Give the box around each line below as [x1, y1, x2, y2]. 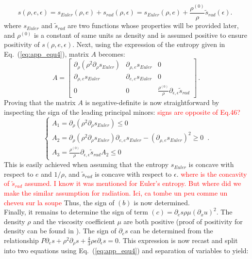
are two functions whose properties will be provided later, [67, 20, 239, 30]
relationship [4, 235, 39, 245]
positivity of [4, 39, 40, 49]
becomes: [98, 48, 125, 59]
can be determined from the [130, 226, 213, 236]
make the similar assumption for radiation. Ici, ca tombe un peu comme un [4, 187, 228, 198]
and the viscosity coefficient [33, 216, 115, 226]
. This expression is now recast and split [118, 235, 238, 245]
